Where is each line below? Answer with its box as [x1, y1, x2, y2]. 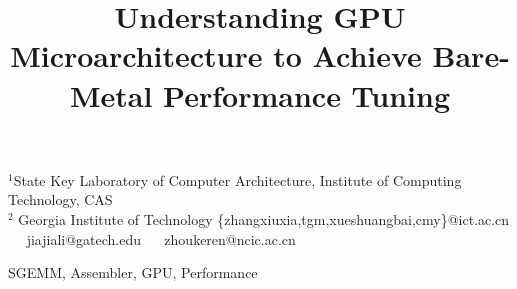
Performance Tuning [163, 74, 451, 115]
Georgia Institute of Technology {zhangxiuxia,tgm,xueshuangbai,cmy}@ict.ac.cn [18, 208, 510, 229]
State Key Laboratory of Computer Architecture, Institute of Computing [13, 169, 462, 190]
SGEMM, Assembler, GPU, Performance [8, 262, 258, 283]
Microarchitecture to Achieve [10, 35, 422, 76]
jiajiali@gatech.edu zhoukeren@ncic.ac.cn [26, 228, 296, 249]
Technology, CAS [8, 189, 113, 210]
